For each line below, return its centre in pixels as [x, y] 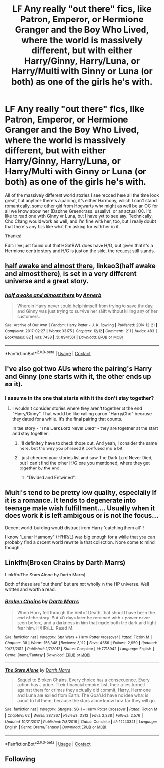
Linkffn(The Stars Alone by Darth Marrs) [45, 575]
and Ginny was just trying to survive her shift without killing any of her [87, 311]
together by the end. [40, 468]
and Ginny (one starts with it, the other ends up [78, 376]
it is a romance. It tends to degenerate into [71, 501]
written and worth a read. [31, 589]
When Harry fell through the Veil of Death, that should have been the [86, 612]
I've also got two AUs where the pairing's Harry [79, 369]
